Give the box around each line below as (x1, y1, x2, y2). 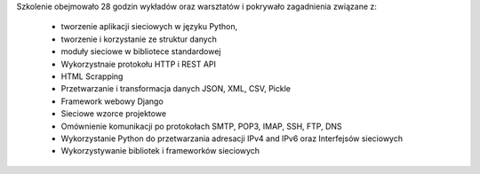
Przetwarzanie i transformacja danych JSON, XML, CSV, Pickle (60, 83, 291, 94)
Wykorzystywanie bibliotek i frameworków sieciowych (60, 146, 260, 156)
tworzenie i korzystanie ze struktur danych (60, 34, 217, 44)
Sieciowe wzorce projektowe (60, 108, 167, 119)
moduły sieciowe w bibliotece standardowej (60, 46, 221, 57)
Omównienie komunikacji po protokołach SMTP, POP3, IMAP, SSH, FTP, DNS (60, 121, 342, 131)
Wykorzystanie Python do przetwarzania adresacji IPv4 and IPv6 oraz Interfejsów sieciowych (60, 133, 404, 144)
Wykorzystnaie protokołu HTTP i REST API (60, 59, 217, 69)
